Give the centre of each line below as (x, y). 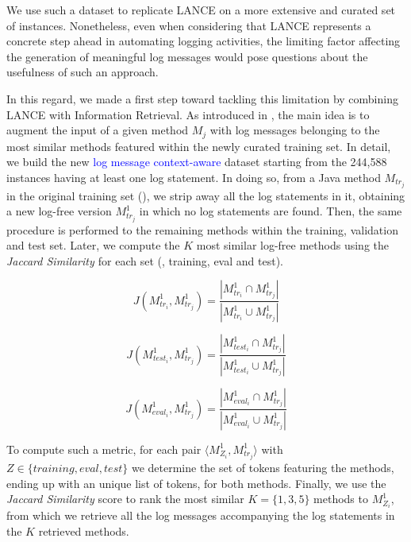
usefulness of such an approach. (83, 72)
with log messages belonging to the (295, 130)
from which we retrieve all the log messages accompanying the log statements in (201, 515)
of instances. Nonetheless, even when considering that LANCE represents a (189, 25)
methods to (341, 499)
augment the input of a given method (98, 130)
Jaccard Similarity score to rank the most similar (125, 499)
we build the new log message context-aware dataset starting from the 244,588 (197, 162)
